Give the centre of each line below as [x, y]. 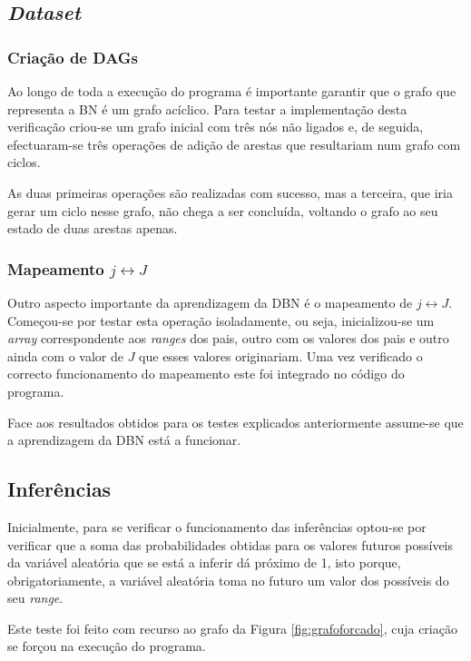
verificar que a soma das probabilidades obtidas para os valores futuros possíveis [231, 544]
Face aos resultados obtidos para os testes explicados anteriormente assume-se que [235, 422]
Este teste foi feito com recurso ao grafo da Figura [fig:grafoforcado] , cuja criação [232, 628]
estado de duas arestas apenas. [93, 228]
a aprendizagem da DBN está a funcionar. [124, 440]
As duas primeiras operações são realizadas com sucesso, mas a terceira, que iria [230, 192]
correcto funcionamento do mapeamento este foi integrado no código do [206, 374]
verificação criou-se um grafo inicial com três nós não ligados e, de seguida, [216, 127]
